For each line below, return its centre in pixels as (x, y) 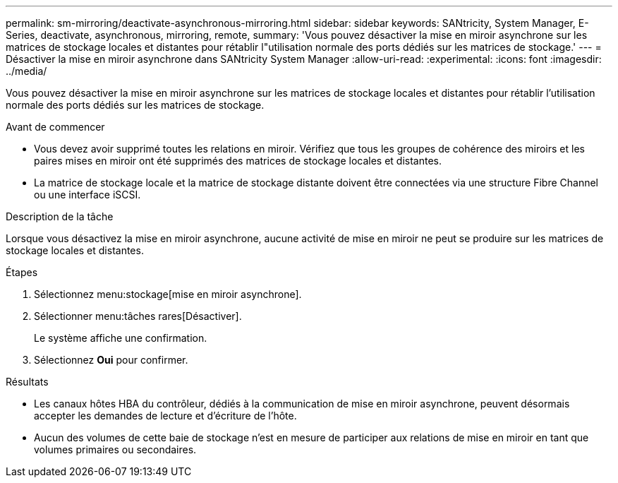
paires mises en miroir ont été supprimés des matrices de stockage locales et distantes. (238, 161)
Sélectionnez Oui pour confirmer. (111, 360)
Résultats (27, 382)
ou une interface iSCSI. (87, 195)
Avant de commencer (55, 127)
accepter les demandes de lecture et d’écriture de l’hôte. (165, 416)
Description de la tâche (60, 216)
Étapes (22, 272)
